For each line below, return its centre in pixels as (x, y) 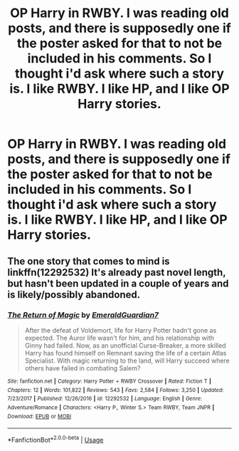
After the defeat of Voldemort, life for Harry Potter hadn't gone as (121, 330)
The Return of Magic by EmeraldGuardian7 (83, 315)
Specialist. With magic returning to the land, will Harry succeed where (127, 361)
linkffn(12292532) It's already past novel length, (117, 272)
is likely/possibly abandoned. (74, 295)
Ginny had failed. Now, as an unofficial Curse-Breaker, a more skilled (125, 345)
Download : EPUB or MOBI (39, 416)
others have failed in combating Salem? (83, 368)
